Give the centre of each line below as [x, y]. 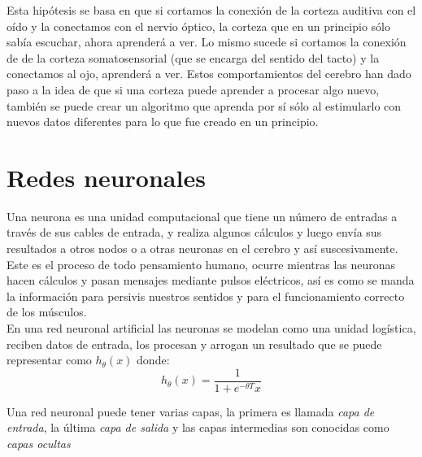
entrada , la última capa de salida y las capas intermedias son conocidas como [198, 427]
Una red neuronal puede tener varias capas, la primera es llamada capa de [191, 411]
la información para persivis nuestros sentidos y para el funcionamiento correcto [206, 296]
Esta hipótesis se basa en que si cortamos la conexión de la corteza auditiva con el [211, 10]
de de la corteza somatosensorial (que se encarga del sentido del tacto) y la [193, 57]
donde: [153, 360]
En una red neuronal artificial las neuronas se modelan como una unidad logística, [211, 328]
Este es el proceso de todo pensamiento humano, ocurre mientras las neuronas [201, 264]
